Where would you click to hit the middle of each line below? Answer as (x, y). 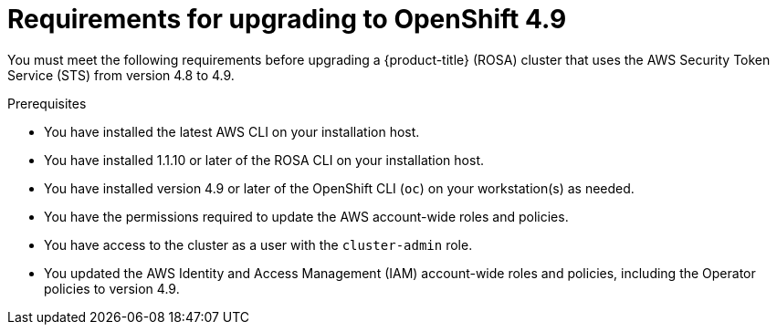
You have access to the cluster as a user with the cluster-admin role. (258, 244)
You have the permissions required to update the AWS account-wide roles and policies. (306, 216)
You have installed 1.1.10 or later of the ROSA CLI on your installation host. (264, 160)
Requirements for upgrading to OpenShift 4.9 (287, 19)
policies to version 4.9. (112, 288)
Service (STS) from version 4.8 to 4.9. (121, 75)
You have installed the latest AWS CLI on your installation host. (232, 131)
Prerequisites (47, 103)
